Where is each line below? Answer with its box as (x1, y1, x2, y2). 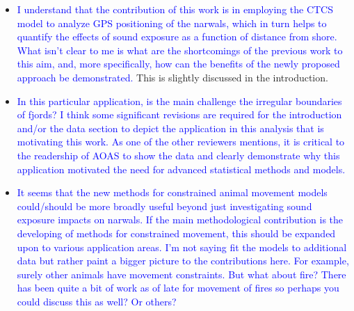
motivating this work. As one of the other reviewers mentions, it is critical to (17, 134, 345, 149)
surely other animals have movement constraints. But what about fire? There (17, 266, 346, 281)
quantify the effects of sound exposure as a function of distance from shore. (17, 29, 337, 44)
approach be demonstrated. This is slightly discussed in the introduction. (17, 70, 328, 84)
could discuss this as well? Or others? (17, 294, 177, 308)
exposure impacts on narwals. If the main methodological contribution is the (17, 212, 344, 227)
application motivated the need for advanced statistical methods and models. (17, 161, 346, 176)
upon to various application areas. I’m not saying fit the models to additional (17, 239, 347, 254)
